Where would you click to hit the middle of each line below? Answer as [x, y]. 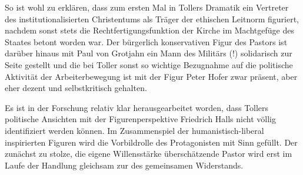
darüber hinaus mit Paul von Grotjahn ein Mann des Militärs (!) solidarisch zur [149, 53]
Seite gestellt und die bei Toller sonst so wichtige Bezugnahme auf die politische [149, 64]
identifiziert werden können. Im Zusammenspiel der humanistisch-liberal [134, 130]
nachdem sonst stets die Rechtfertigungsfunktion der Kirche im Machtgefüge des [149, 30]
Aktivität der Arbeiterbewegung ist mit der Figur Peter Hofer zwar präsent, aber [151, 76]
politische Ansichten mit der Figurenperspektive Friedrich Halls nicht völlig [140, 119]
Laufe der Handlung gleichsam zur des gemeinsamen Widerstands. [124, 165]
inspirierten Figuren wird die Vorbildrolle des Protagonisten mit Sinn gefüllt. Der [151, 142]
